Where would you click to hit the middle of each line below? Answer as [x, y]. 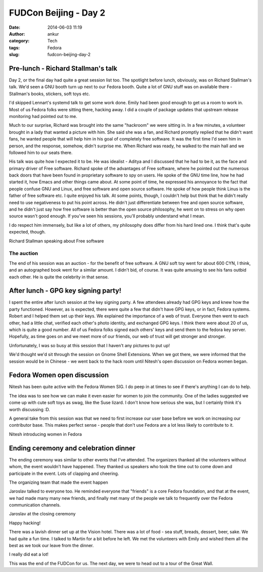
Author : [17, 34]
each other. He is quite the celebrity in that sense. [59, 277]
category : [19, 41]
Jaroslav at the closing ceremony [42, 514]
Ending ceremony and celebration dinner [72, 448]
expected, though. [27, 232]
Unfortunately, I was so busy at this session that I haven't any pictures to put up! [89, 345]
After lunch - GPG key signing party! [65, 291]
